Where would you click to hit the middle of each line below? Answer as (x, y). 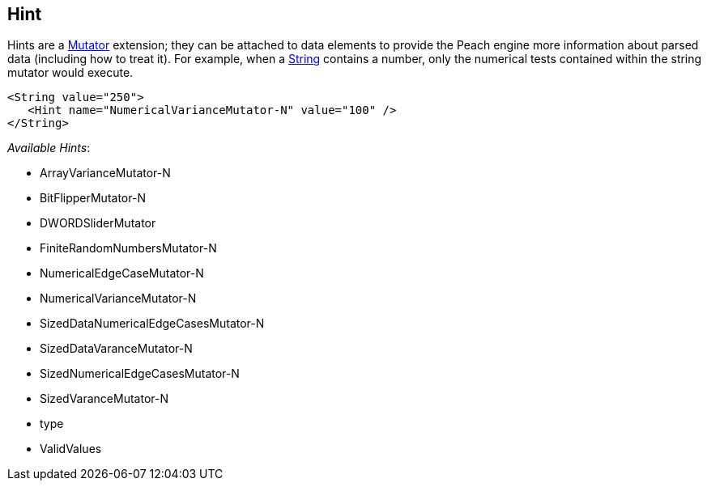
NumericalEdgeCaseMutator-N (122, 273)
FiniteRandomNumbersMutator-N (128, 248)
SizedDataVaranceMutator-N (116, 349)
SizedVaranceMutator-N (104, 399)
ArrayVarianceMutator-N (105, 173)
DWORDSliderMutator (98, 223)
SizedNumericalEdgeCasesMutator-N (140, 374)
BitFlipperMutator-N (93, 198)
